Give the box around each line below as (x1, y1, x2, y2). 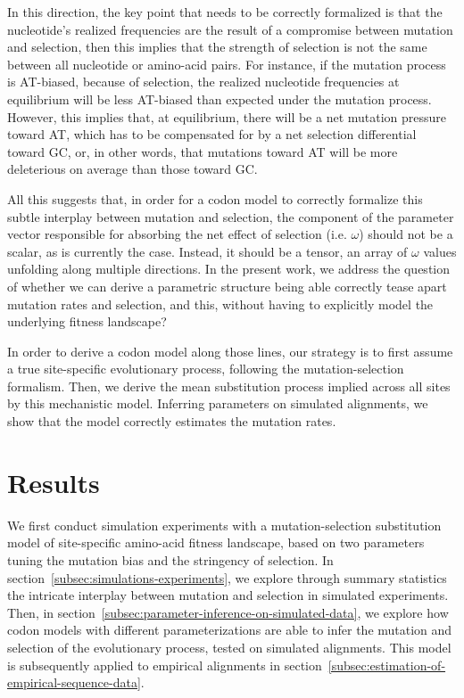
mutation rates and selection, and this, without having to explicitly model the (7, 294, 434, 313)
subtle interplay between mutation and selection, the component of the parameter (7, 207, 454, 226)
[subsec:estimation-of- (327, 655, 446, 674)
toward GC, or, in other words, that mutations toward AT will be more (7, 142, 398, 160)
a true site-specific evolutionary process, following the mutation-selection (7, 359, 404, 378)
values (423, 242, 457, 260)
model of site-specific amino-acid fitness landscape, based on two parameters (7, 533, 425, 552)
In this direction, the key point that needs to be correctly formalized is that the (7, 3, 443, 21)
